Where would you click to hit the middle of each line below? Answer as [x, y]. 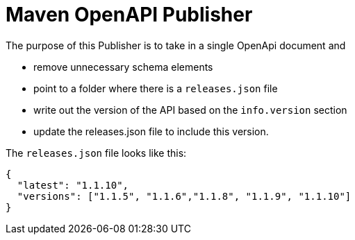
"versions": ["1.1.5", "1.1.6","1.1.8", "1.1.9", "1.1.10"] [184, 196]
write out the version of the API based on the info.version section [190, 110]
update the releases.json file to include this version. [151, 131]
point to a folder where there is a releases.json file [156, 88]
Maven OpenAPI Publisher [129, 15]
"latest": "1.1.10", [73, 185]
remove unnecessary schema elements [123, 67]
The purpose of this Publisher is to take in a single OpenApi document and [176, 45]
